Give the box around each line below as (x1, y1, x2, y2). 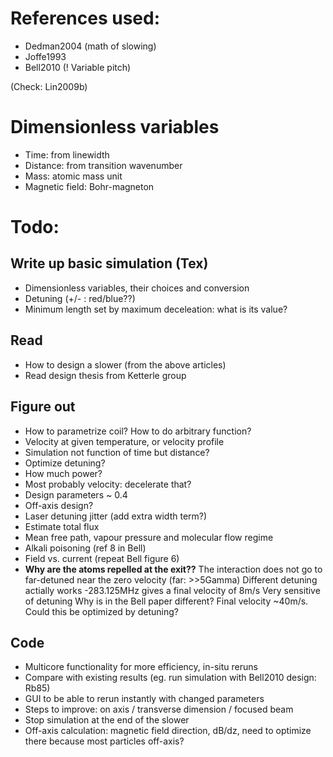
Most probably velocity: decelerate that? (24, 478, 192, 490)
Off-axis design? (24, 499, 94, 511)
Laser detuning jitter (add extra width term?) (24, 510, 208, 522)
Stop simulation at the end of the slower (24, 714, 190, 726)
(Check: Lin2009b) (10, 80, 88, 92)
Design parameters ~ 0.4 (24, 488, 128, 501)
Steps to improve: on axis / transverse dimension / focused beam (24, 703, 294, 716)
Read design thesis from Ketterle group (24, 369, 187, 381)
